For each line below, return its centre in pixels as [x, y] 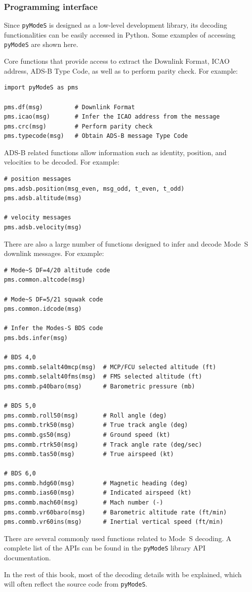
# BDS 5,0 [20, 406]
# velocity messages [38, 218]
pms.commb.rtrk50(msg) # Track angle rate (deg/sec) [103, 444]
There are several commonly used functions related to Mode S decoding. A [118, 538]
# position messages [38, 179]
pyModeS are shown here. [41, 44]
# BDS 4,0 [20, 358]
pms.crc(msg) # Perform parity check [78, 126]
